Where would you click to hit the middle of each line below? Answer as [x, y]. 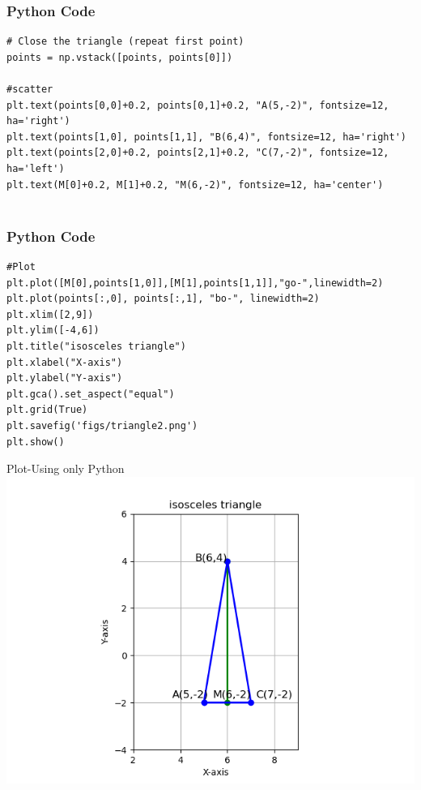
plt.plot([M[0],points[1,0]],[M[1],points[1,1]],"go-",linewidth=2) [195, 283]
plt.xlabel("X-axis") [65, 362]
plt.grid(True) [47, 410]
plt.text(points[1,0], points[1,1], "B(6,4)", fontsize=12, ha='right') [206, 137]
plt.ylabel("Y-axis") [65, 378]
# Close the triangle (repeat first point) [125, 42]
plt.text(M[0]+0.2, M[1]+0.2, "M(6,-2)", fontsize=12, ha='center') [195, 185]
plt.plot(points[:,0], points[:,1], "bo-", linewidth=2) [163, 299]
